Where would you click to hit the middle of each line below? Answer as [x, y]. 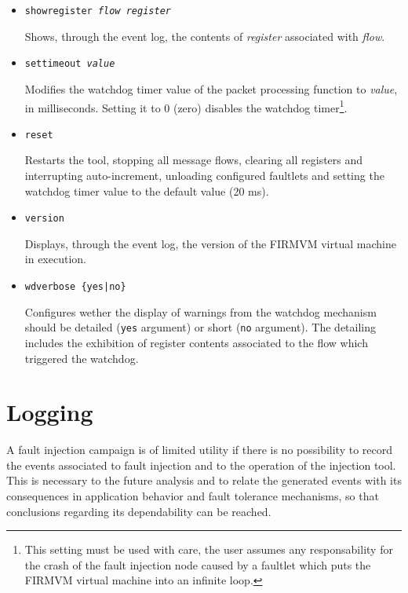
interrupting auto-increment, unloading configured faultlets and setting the [204, 175]
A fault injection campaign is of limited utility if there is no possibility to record [200, 450]
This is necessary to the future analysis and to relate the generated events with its [204, 480]
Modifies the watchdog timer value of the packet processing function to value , [211, 88]
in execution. [55, 259]
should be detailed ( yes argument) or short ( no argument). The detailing [200, 327]
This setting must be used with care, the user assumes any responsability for [209, 549]
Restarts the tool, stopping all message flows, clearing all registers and [194, 160]
